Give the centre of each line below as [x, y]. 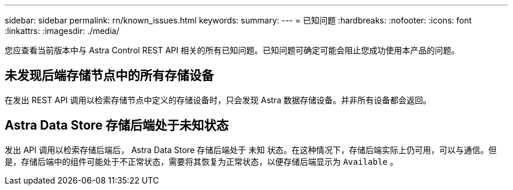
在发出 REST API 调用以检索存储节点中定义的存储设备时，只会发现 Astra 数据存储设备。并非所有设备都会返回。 [218, 100]
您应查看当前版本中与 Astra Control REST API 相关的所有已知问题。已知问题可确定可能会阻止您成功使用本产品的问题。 [232, 50]
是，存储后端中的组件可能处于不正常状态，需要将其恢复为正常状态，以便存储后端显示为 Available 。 [201, 161]
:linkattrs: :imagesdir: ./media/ [62, 31]
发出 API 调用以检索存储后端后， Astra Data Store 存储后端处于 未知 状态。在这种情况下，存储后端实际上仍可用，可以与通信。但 [251, 150]
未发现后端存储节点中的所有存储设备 [109, 76]
